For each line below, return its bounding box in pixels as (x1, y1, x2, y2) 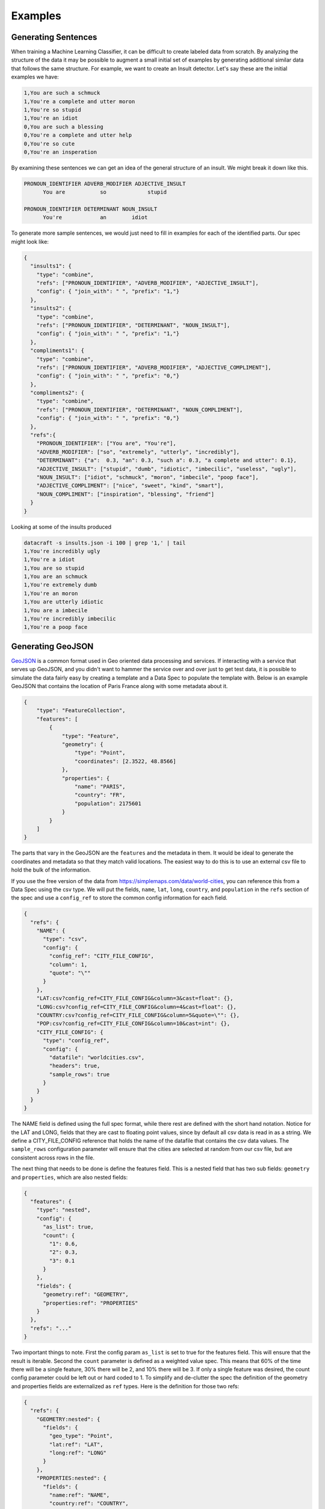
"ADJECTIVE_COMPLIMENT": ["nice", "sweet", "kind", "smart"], (36, 482, 224, 489)
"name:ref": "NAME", (49, 1491, 110, 1499)
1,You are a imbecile (23, 607, 88, 614)
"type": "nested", (36, 1207, 91, 1213)
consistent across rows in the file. (11, 1153, 94, 1161)
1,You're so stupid (23, 106, 81, 113)
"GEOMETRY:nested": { (36, 1415, 101, 1423)
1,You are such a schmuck (23, 89, 101, 97)
